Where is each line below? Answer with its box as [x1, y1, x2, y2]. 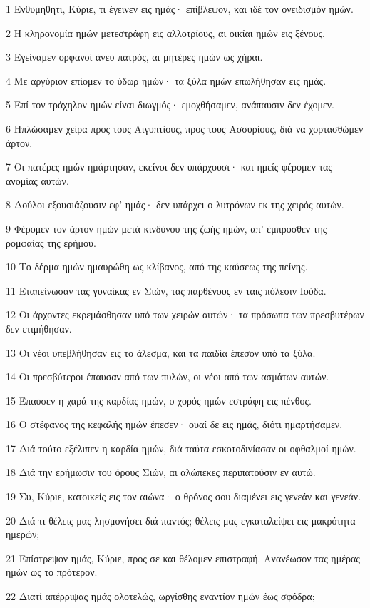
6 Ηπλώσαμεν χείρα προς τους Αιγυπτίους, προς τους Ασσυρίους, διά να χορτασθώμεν [6, 121, 364, 136]
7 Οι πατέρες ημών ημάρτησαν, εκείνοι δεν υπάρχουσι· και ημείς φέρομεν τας [6, 159, 332, 174]
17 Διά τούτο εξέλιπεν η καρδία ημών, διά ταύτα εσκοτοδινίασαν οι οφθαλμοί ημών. [6, 440, 356, 455]
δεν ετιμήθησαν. [6, 320, 72, 335]
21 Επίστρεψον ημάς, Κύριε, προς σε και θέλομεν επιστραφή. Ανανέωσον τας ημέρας [6, 550, 360, 565]
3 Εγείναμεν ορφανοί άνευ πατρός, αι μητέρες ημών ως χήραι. [6, 49, 263, 64]
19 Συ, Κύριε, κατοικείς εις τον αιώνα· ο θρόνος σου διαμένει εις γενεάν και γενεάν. [6, 489, 361, 504]
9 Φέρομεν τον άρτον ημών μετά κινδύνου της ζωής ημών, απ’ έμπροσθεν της [6, 221, 327, 235]
